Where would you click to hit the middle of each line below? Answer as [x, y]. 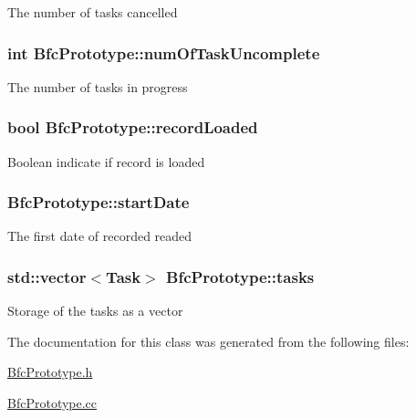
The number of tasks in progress [98, 86]
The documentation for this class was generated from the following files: [208, 341]
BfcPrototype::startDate [99, 202]
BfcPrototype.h [50, 372]
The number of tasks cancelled [93, 12]
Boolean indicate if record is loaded [106, 161]
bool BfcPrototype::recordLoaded [133, 127]
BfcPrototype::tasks [240, 276]
